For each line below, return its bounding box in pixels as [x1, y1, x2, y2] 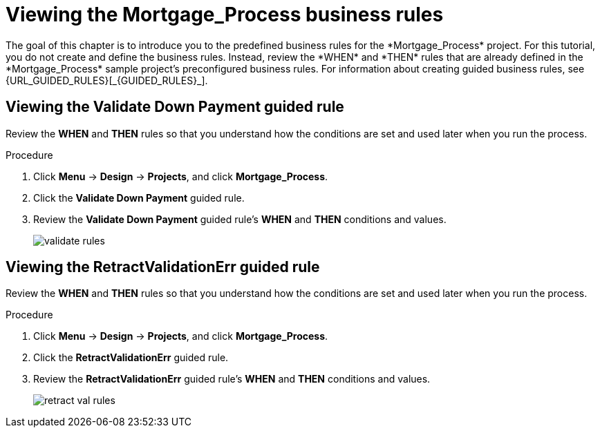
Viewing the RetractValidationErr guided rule [6, 258, 320, 276]
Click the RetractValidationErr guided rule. [33, 352, 229, 364]
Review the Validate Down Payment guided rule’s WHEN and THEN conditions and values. [33, 213, 447, 225]
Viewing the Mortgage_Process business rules [6, 3, 444, 26]
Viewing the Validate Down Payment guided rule [6, 98, 344, 116]
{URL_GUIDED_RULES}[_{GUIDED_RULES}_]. [6, 74, 208, 86]
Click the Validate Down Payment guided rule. [33, 191, 245, 204]
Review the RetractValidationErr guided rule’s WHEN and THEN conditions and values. [33, 373, 431, 385]
